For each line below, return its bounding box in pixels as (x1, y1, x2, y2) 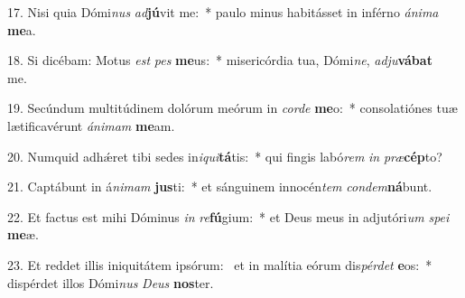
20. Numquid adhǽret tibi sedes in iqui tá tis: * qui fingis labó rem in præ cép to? (7, 146, 442, 165)
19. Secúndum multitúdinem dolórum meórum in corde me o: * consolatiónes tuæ (7, 98, 458, 117)
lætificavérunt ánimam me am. (7, 116, 175, 135)
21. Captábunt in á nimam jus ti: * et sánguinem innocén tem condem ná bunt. (7, 177, 432, 196)
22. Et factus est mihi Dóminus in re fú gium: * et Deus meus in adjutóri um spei (7, 207, 450, 226)
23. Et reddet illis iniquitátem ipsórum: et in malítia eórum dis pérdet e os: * (7, 255, 432, 274)
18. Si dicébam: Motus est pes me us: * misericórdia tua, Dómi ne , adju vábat (7, 51, 432, 70)
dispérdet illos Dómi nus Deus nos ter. (7, 273, 214, 292)
